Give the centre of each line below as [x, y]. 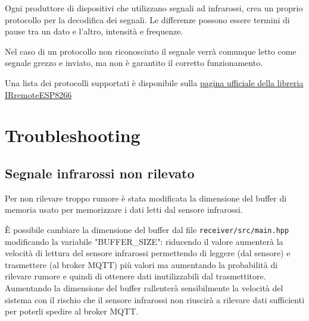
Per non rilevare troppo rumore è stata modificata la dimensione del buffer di [146, 198]
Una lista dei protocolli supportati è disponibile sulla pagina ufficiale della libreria [154, 82]
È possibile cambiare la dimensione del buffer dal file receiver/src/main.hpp [147, 229]
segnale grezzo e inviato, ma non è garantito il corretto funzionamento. [134, 63]
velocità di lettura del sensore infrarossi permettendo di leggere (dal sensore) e [148, 253]
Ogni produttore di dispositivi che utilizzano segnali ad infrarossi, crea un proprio [154, 8]
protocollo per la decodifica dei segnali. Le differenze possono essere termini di [147, 19]
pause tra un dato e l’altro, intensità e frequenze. [94, 31]
